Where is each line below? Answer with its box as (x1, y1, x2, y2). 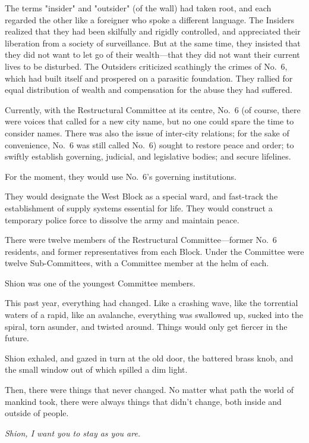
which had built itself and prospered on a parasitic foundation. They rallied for (5, 71, 293, 84)
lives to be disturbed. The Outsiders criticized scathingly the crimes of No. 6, (5, 60, 288, 72)
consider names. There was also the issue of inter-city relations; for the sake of (5, 126, 289, 139)
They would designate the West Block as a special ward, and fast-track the (5, 190, 278, 202)
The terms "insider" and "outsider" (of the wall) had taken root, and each (5, 2, 272, 14)
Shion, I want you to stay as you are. (5, 426, 141, 439)
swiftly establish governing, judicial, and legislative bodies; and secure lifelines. (5, 150, 291, 163)
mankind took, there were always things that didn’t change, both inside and (5, 395, 282, 407)
